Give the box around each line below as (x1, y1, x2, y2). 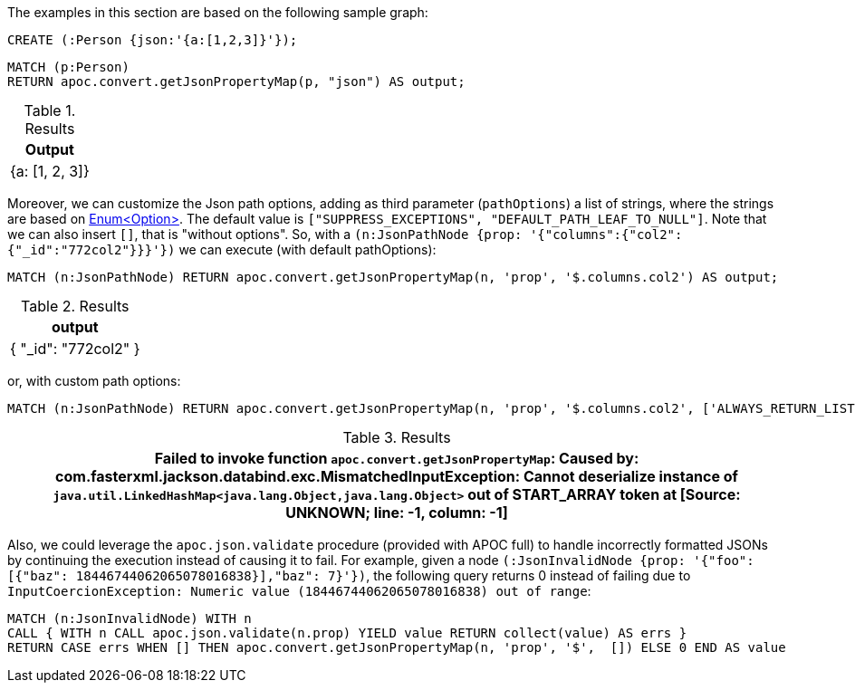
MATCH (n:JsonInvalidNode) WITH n (7, 611, 252, 626)
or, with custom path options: (7, 373, 181, 388)
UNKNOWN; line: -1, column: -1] (285, 503, 508, 522)
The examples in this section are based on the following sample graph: (7, 5, 428, 20)
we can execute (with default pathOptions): (178, 242, 437, 257)
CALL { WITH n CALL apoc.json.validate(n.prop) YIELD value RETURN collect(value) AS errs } (7, 626, 687, 640)
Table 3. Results (342, 428, 451, 446)
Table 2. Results (21, 297, 130, 315)
